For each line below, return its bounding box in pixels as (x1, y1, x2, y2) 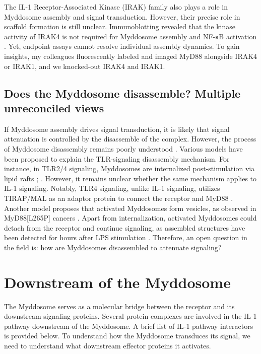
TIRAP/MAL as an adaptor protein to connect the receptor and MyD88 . (4, 192, 233, 203)
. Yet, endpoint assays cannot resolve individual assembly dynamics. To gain (4, 41, 240, 51)
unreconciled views (4, 100, 104, 115)
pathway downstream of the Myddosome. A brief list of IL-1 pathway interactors (4, 320, 253, 331)
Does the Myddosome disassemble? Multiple (4, 85, 241, 101)
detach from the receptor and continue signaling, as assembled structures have (4, 222, 245, 233)
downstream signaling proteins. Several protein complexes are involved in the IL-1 (4, 311, 257, 321)
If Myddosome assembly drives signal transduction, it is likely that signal (4, 123, 230, 134)
